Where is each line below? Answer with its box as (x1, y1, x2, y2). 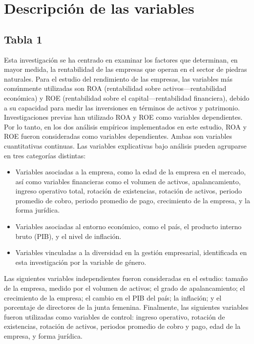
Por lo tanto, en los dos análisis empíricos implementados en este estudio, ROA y (4, 121, 247, 131)
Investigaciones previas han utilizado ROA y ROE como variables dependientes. (4, 112, 243, 122)
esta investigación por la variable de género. (15, 257, 147, 267)
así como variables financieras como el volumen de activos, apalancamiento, (15, 176, 241, 186)
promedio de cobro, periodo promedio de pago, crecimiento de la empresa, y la (15, 195, 250, 205)
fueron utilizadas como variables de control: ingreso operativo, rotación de (4, 311, 225, 322)
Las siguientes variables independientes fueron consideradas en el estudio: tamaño (4, 273, 248, 283)
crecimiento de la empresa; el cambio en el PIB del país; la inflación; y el (4, 292, 222, 302)
